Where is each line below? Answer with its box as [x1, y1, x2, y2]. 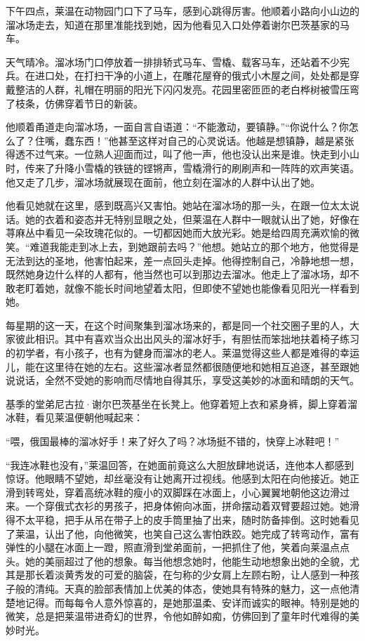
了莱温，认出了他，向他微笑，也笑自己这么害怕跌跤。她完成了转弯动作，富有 [6, 526, 359, 541]
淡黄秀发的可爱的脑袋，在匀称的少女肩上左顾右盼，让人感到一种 [54, 567, 350, 582]
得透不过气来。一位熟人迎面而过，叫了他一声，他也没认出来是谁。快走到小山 [6, 147, 359, 161]
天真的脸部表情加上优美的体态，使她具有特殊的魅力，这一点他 [64, 581, 350, 595]
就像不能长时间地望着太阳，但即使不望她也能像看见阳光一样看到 [64, 280, 359, 295]
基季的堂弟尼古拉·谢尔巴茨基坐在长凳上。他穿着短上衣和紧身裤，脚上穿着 [6, 396, 347, 411]
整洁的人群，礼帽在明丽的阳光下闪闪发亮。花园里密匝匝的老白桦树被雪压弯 [15, 81, 359, 96]
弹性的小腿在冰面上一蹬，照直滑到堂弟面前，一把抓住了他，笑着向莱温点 [6, 540, 340, 555]
